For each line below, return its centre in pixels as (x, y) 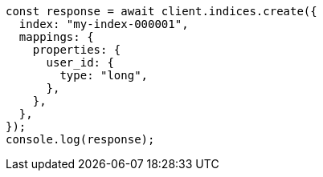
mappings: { (56, 37)
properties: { (77, 50)
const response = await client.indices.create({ (161, 11)
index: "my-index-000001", (104, 24)
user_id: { (80, 62)
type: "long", (104, 75)
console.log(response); (80, 139)
